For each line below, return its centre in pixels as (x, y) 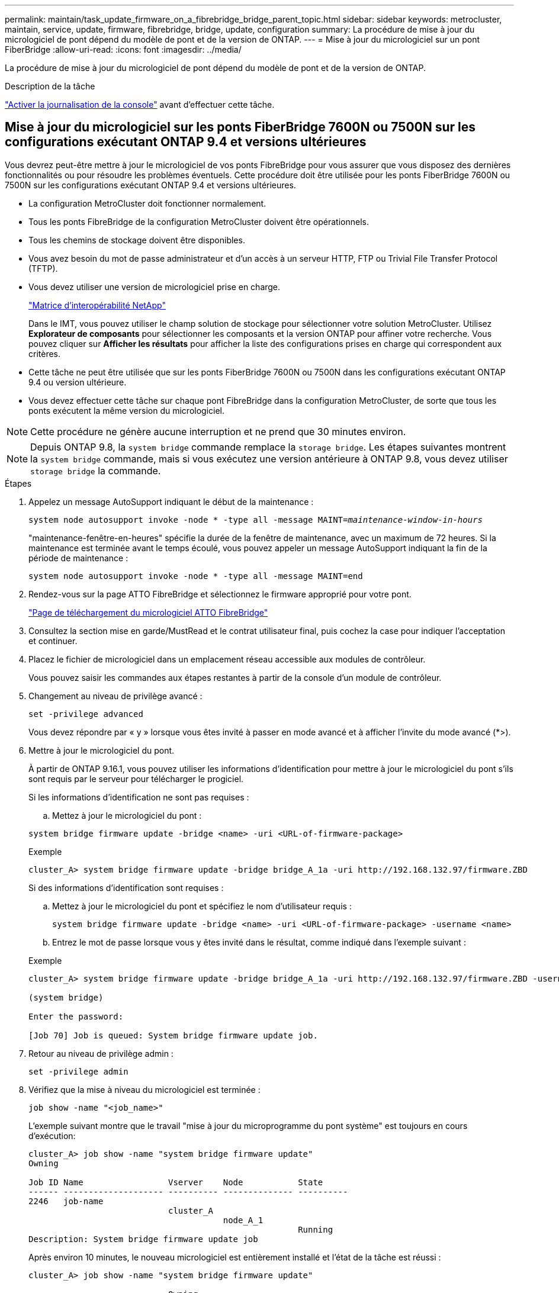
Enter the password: (76, 1016)
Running (316, 1229)
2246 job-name (66, 1201)
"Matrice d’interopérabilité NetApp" (97, 305)
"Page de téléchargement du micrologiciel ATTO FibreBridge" (148, 612)
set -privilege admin (78, 1071)
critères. (45, 353)
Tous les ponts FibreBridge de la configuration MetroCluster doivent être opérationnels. (199, 221)
